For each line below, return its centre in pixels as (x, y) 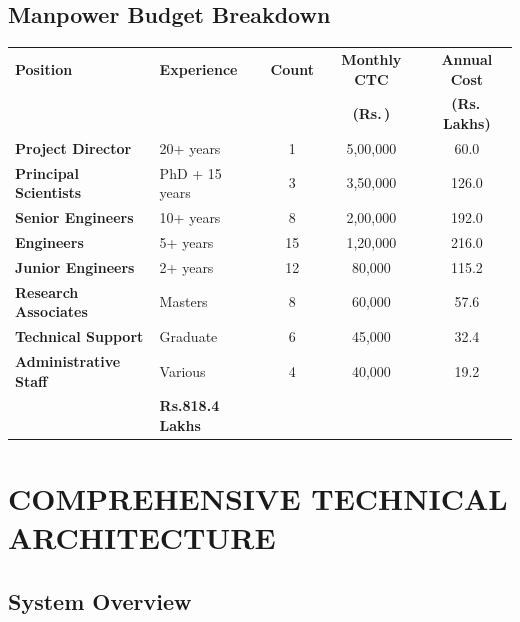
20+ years (190, 147)
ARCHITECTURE (142, 537)
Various (182, 370)
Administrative (68, 360)
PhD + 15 (190, 172)
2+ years (186, 266)
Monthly (371, 58)
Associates (51, 311)
